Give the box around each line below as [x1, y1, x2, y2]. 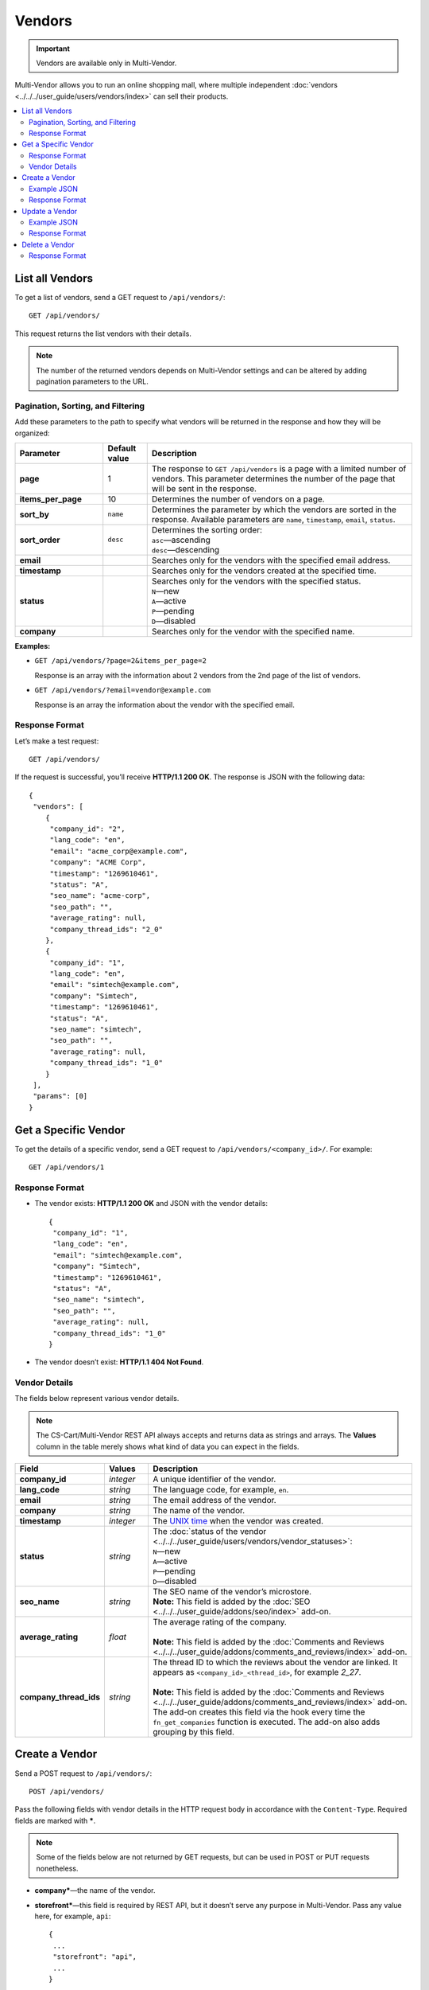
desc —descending [151, 544, 220, 555]
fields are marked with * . [14, 1816, 96, 1825]
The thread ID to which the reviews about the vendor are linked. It [152, 1656, 398, 1668]
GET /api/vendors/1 [29, 1163, 105, 1172]
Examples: [14, 641, 51, 650]
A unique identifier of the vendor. [152, 1473, 276, 1485]
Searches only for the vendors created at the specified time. [151, 565, 377, 576]
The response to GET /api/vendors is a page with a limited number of [151, 462, 407, 474]
